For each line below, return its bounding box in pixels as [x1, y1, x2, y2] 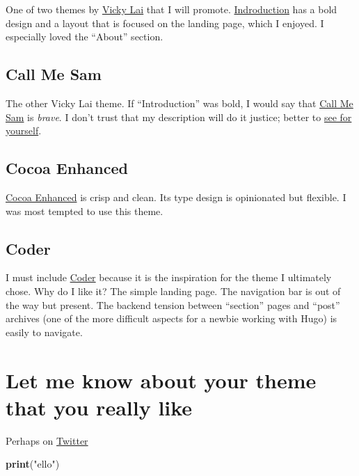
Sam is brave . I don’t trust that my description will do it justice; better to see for [6, 109, 352, 124]
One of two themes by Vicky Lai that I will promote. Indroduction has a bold [6, 2, 337, 16]
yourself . [6, 123, 42, 138]
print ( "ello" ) [6, 457, 60, 471]
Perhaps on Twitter [6, 433, 88, 447]
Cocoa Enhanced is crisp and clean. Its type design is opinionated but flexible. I [6, 189, 346, 204]
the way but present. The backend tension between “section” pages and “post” [6, 297, 340, 312]
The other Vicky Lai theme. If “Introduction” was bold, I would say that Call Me [6, 95, 353, 110]
